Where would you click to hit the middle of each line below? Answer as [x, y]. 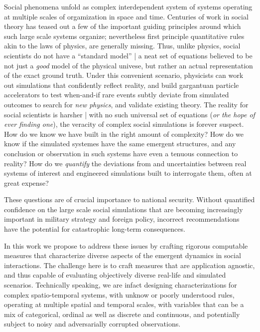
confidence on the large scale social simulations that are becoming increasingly [124, 209]
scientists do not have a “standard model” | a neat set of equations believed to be [128, 55]
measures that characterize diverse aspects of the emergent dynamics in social [123, 255]
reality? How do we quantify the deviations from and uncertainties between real [125, 163]
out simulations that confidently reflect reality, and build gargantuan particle [122, 85]
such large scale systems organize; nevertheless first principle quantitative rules [124, 36]
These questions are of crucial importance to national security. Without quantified [130, 199]
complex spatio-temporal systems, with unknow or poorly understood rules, [119, 294]
